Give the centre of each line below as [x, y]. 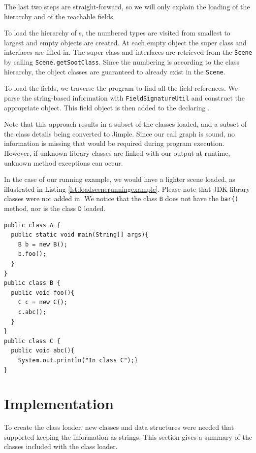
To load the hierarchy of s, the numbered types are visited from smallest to [117, 33]
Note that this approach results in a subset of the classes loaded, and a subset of [126, 124]
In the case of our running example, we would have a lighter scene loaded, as [120, 179]
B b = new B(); [43, 244]
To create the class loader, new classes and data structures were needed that [119, 427]
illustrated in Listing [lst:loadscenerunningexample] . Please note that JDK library [127, 189]
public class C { [32, 341]
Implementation [59, 403]
